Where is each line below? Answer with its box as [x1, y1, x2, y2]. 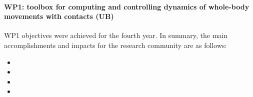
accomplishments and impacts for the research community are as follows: [4, 39, 227, 50]
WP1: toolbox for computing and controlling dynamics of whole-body [4, 1, 249, 11]
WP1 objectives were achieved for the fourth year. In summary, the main [4, 30, 227, 40]
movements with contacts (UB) [4, 11, 114, 21]
